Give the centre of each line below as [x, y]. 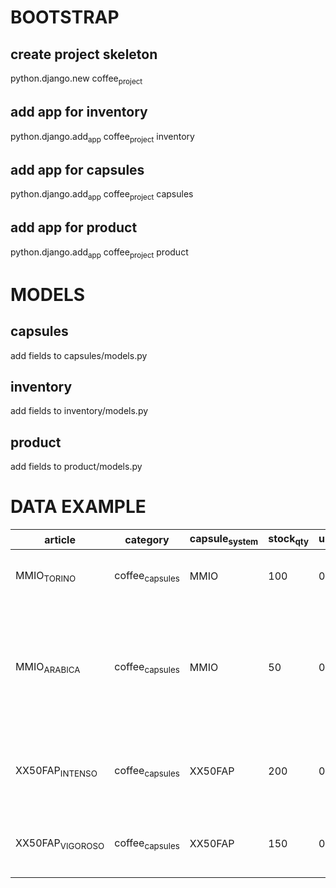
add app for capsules [77, 169]
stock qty [289, 540]
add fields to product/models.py [76, 467]
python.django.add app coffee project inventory [102, 137]
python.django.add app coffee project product [99, 253]
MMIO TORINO [46, 576]
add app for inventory [79, 112]
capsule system [224, 540]
